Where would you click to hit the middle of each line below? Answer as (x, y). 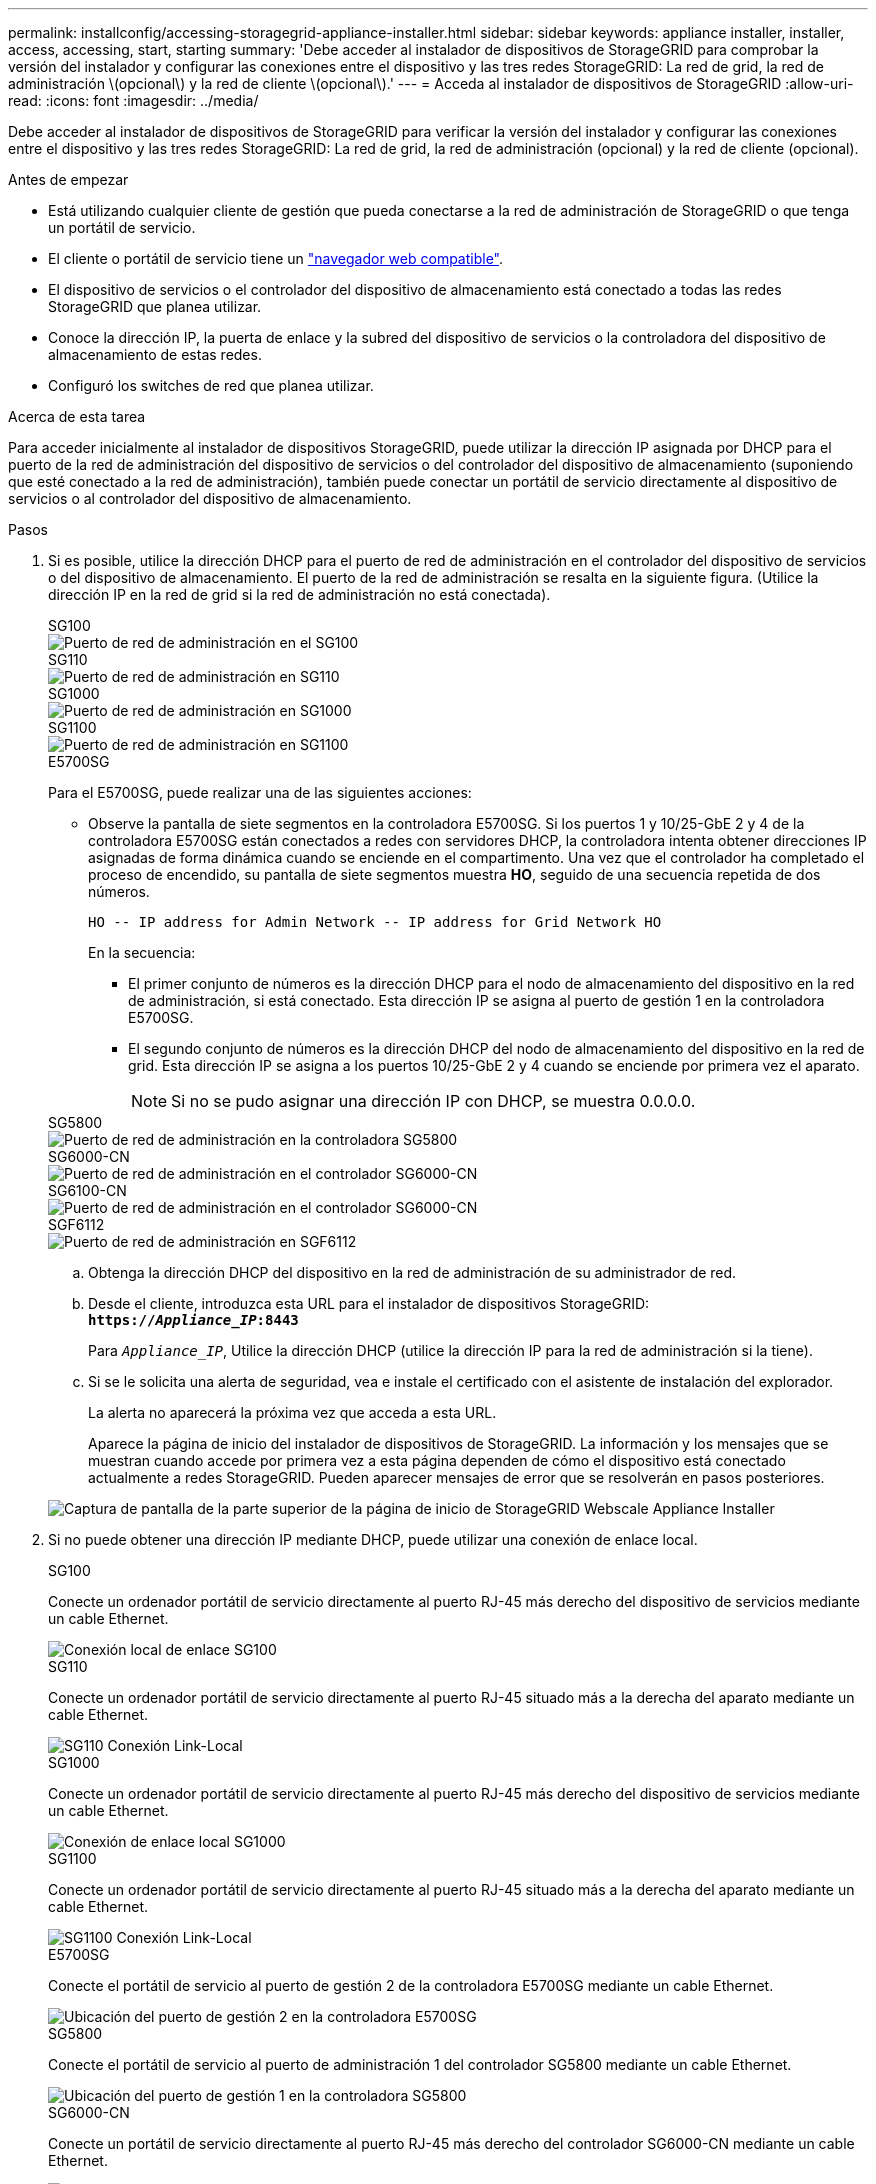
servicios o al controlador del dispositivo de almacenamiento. (210, 498)
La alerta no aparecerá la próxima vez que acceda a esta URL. (292, 1412)
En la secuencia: (142, 952)
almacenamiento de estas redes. (155, 354)
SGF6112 (76, 1224)
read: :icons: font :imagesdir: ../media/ (133, 100)
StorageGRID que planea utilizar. (155, 306)
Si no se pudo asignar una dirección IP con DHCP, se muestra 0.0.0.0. (433, 1101)
